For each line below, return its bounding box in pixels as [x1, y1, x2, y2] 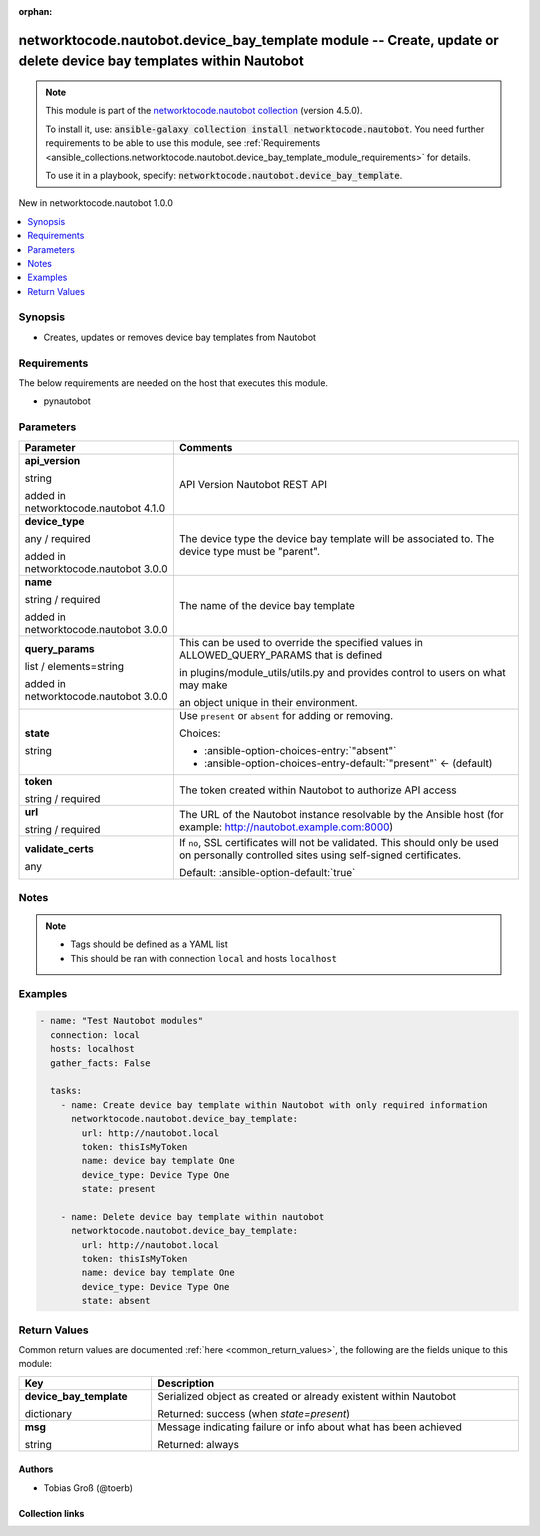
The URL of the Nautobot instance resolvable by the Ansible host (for [178, 807, 504, 821]
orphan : [18, 6, 53, 17]
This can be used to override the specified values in [178, 635, 424, 649]
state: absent [81, 1295, 151, 1307]
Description [157, 1376, 215, 1390]
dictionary [24, 1406, 72, 1420]
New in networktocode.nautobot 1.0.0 [18, 197, 174, 209]
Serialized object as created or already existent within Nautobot [157, 1389, 457, 1403]
